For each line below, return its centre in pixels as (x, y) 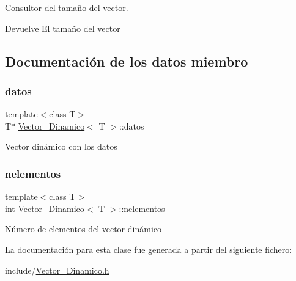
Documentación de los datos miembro (127, 61)
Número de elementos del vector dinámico (83, 229)
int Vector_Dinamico (45, 208)
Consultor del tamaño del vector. (67, 7)
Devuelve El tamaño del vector (63, 28)
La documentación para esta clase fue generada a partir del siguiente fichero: (149, 249)
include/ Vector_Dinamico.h (57, 270)
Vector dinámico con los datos (61, 146)
